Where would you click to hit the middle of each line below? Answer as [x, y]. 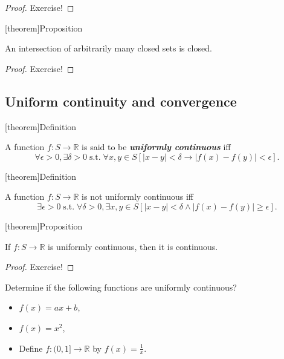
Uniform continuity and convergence [121, 101]
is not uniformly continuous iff [138, 196]
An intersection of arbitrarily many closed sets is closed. [108, 48]
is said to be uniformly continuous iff [156, 147]
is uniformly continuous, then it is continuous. [133, 246]
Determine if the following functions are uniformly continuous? [121, 287]
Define [31, 348]
